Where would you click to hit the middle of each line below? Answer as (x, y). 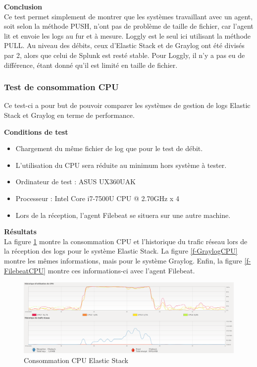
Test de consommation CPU (61, 87)
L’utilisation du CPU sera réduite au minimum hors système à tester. (121, 165)
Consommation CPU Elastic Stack (76, 360)
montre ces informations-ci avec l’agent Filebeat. (121, 270)
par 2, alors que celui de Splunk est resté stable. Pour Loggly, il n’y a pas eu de (125, 55)
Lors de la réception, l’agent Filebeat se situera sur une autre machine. (123, 215)
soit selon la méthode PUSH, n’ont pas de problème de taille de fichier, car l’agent (129, 26)
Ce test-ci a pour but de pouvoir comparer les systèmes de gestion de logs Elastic (127, 105)
